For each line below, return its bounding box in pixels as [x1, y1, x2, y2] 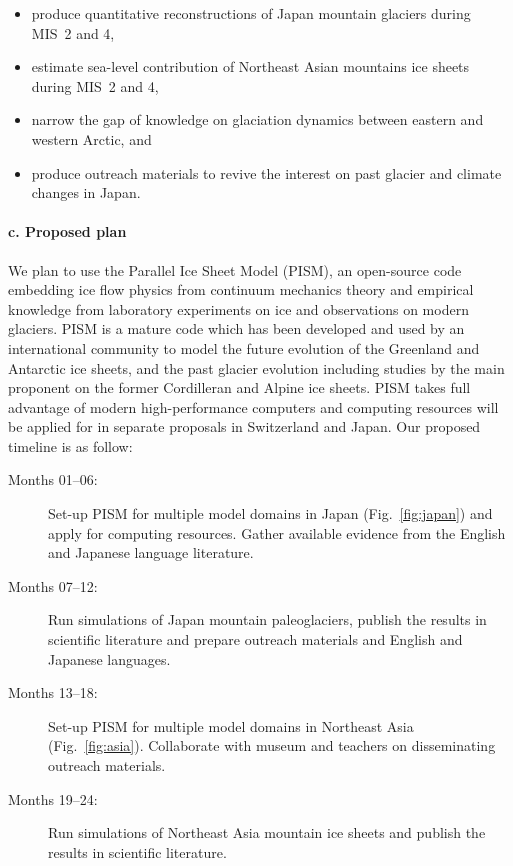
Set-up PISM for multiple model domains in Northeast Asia [48, 715, 414, 736]
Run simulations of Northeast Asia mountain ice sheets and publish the [48, 822, 486, 843]
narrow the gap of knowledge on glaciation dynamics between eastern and [31, 109, 484, 130]
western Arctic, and [31, 128, 152, 149]
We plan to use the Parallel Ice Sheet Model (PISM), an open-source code [8, 259, 462, 280]
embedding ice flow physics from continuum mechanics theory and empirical [8, 279, 474, 300]
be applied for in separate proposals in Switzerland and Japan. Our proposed [8, 416, 481, 437]
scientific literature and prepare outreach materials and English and [48, 629, 463, 650]
